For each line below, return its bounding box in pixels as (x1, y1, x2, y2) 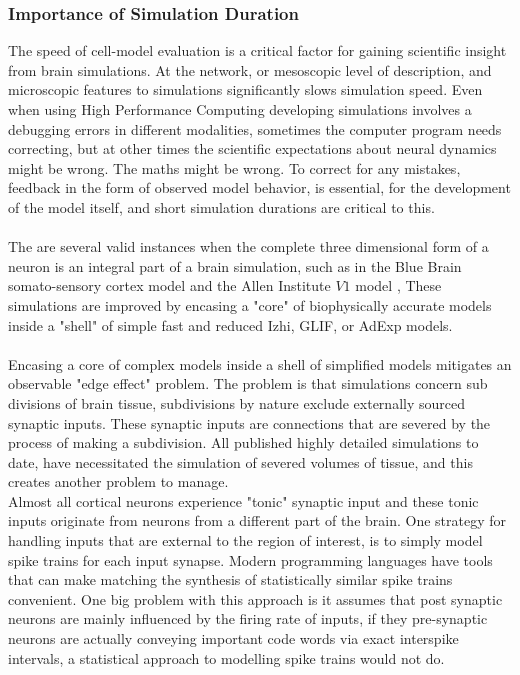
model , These (355, 275, 442, 296)
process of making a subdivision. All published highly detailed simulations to (8, 432, 479, 453)
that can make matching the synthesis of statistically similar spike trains (8, 569, 453, 590)
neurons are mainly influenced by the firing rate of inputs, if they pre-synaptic (8, 608, 488, 629)
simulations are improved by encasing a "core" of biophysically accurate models (8, 294, 492, 315)
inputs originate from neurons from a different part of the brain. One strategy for (8, 510, 507, 531)
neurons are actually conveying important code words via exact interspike (8, 628, 459, 649)
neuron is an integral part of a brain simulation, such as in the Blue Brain (8, 255, 462, 276)
